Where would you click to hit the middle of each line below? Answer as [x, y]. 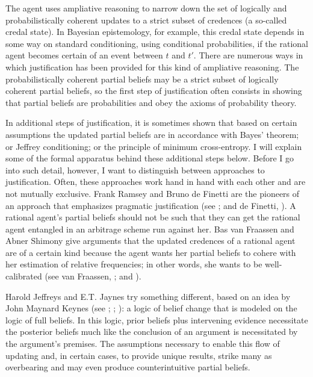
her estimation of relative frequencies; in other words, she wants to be [134, 264]
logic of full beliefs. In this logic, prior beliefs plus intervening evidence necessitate [157, 319]
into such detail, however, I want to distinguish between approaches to [135, 170]
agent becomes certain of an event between [84, 55]
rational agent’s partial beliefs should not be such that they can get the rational [153, 217]
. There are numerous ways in [248, 55]
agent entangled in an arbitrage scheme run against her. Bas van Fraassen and [150, 229]
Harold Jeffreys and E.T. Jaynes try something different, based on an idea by [148, 296]
